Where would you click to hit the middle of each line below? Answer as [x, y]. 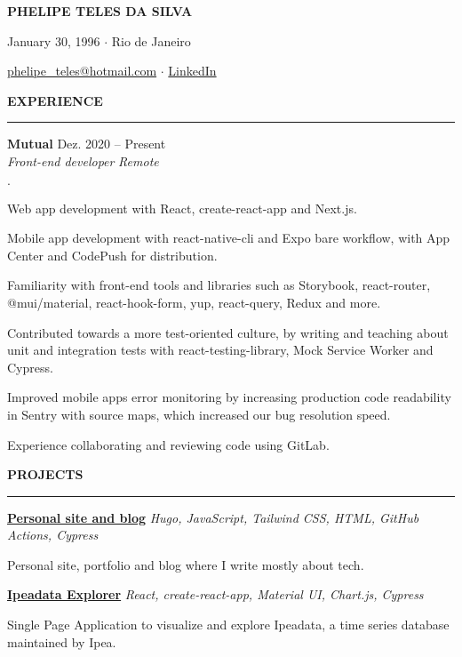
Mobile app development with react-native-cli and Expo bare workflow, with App [229, 238]
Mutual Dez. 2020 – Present [87, 144]
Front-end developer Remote [83, 160]
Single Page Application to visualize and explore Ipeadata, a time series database [228, 625]
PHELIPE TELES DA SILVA [100, 11]
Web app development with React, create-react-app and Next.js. [182, 208]
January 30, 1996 [54, 40]
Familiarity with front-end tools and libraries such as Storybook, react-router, [219, 285]
